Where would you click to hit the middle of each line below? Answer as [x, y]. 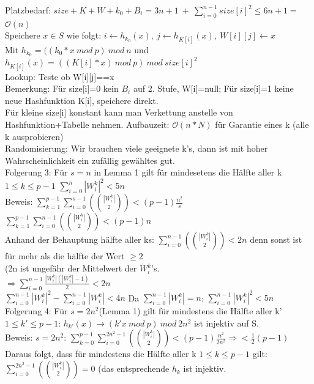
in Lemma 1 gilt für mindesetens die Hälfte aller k [188, 172]
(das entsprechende [134, 368]
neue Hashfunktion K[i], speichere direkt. [82, 100]
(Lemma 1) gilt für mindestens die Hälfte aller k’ [190, 311]
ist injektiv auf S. [226, 323]
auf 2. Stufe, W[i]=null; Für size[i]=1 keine [213, 88]
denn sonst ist [276, 239]
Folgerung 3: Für [36, 172]
